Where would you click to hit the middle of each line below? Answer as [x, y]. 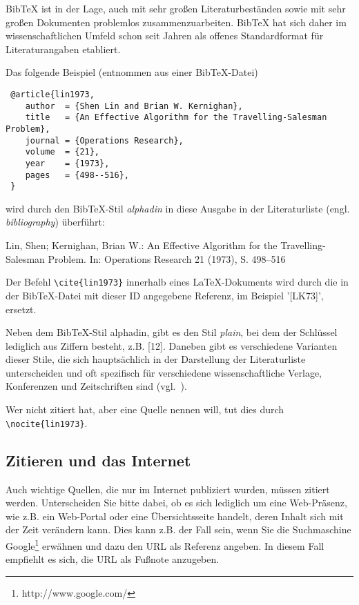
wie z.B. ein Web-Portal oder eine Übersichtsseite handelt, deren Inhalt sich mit [175, 516]
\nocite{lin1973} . [47, 423]
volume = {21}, [62, 152]
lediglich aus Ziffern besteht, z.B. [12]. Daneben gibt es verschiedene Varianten [172, 345]
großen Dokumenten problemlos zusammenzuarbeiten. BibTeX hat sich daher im [176, 22]
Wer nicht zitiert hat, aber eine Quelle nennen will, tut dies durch [145, 409]
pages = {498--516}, [77, 175]
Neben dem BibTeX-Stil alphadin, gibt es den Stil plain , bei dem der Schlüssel [172, 332]
